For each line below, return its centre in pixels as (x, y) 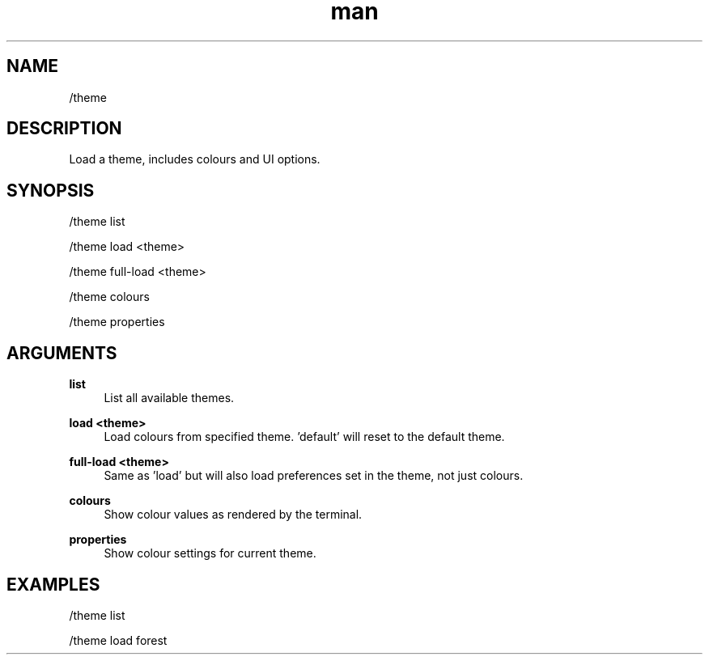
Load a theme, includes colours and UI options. (195, 159)
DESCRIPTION (64, 129)
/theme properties (117, 322)
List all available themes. (169, 398)
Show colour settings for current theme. (210, 553)
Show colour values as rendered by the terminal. (233, 515)
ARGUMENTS (62, 353)
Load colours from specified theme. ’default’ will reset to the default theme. (304, 437)
